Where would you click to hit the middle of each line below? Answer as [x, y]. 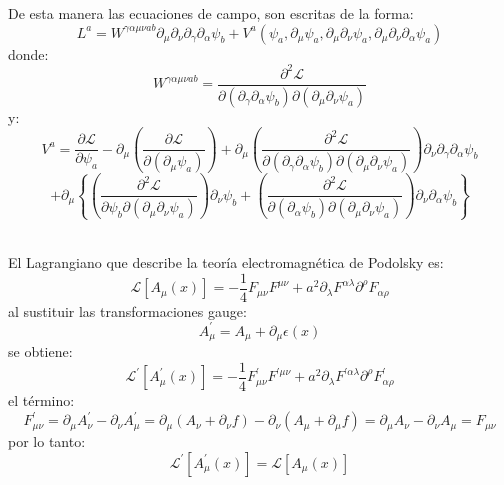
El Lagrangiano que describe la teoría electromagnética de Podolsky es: [226, 262]
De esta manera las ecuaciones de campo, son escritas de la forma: [211, 13]
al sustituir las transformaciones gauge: [127, 310]
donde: [28, 53]
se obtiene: [40, 351]
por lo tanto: [47, 441]
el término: [41, 400]
